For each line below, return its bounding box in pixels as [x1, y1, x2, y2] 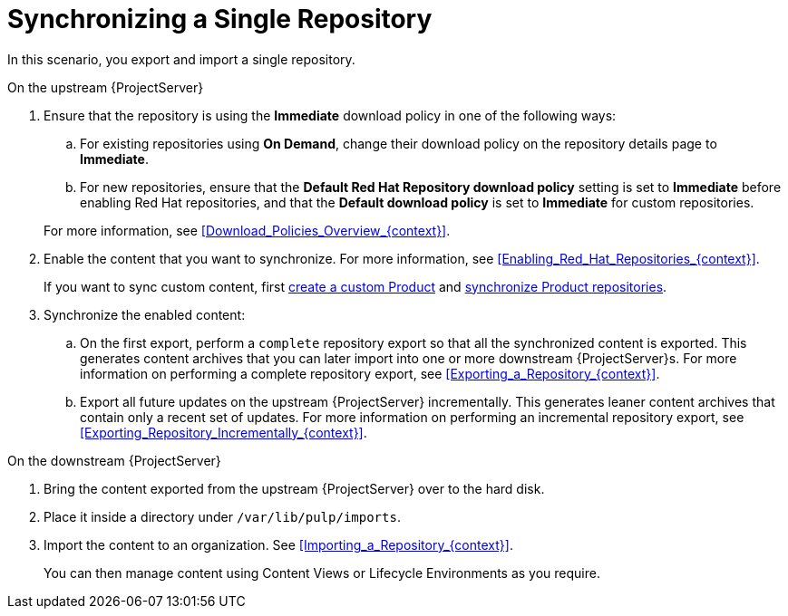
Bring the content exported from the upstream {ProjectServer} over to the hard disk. [44, 480, 545, 496]
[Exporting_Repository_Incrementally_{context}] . [80, 424, 367, 440]
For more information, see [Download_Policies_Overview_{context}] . [44, 222, 451, 238]
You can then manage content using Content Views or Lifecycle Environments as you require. [44, 564, 600, 581]
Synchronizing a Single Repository [7, 4, 433, 34]
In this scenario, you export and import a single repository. [7, 51, 355, 67]
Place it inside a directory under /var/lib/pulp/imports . [44, 508, 401, 525]
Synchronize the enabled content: [44, 306, 246, 322]
